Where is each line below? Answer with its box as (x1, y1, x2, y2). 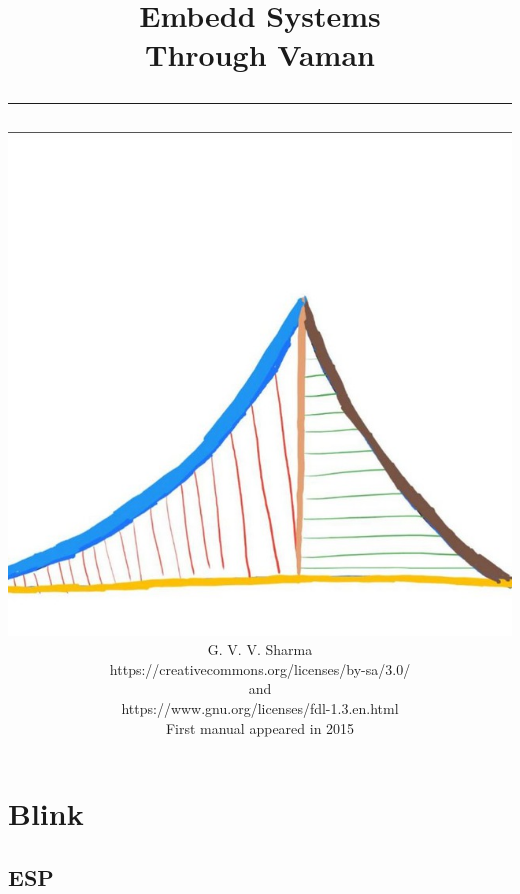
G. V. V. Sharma (207, 639, 313, 660)
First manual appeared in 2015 (165, 717, 355, 738)
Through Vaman (145, 34, 375, 75)
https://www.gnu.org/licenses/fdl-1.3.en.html (121, 697, 399, 718)
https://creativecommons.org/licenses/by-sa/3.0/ (109, 658, 411, 679)
